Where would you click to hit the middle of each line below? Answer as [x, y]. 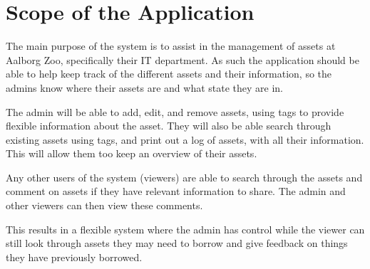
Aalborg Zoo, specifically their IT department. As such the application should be [183, 59]
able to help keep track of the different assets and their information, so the [169, 74]
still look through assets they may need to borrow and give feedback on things [177, 243]
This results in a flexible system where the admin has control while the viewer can [185, 229]
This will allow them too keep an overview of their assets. [132, 153]
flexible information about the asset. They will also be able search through [169, 126]
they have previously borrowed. [74, 257]
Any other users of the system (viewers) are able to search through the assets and [184, 177]
